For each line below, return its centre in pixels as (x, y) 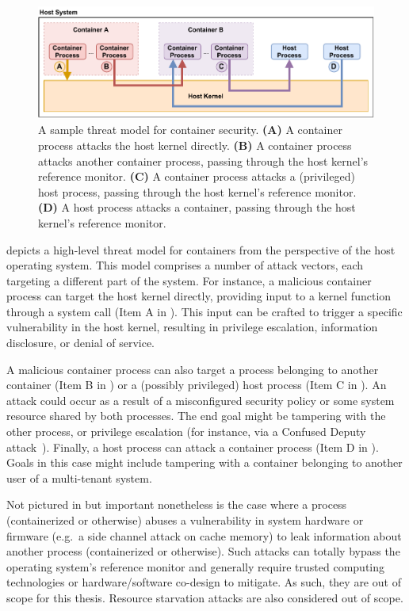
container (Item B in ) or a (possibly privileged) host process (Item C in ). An (197, 385)
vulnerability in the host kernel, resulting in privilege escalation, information (192, 327)
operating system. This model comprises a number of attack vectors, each (185, 265)
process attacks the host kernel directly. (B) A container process (195, 145)
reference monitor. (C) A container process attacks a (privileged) (197, 176)
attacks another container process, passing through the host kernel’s (203, 160)
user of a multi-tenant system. (79, 477)
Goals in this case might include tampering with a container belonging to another (204, 462)
